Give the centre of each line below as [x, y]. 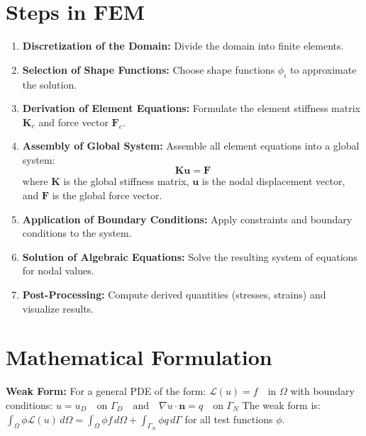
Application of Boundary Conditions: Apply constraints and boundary [187, 219]
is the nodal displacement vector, [273, 181]
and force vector [73, 122]
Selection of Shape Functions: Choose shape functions [149, 69]
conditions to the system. [77, 233]
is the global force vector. [107, 195]
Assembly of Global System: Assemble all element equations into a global [191, 146]
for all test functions [229, 419]
